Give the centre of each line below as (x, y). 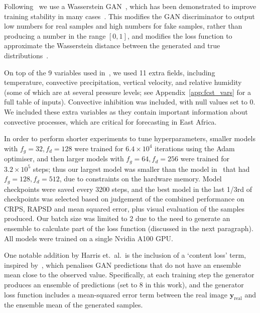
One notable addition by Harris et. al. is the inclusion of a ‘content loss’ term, (125, 255)
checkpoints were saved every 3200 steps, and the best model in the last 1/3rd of (128, 189)
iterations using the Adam (195, 148)
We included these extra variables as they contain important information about (126, 111)
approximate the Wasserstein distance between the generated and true (112, 45)
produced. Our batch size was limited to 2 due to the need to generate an (117, 218)
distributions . (26, 55)
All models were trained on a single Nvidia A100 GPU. (89, 238)
